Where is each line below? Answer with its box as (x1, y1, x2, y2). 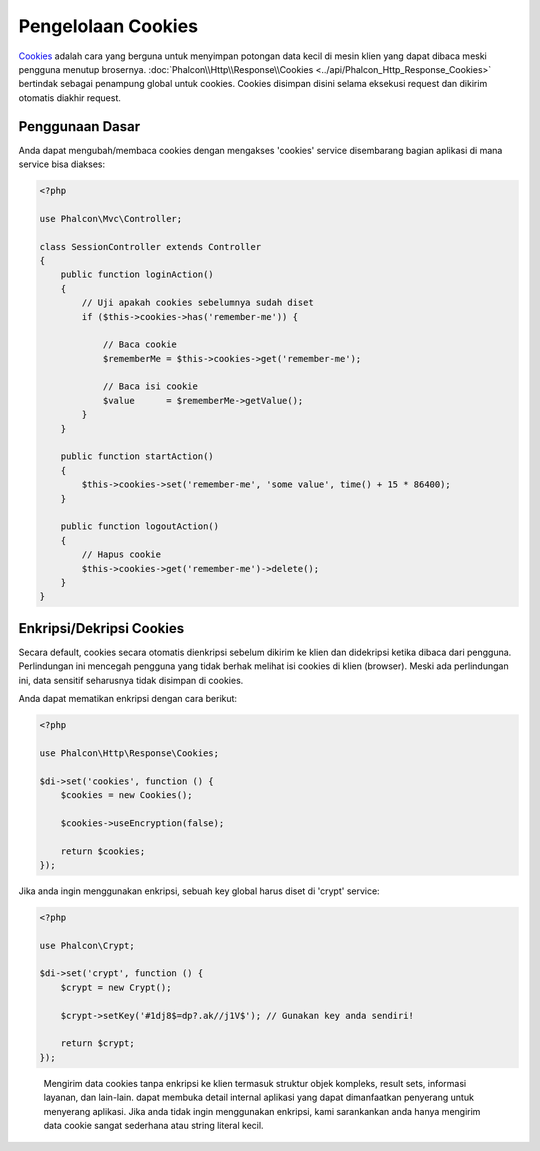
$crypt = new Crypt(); (60, 981, 172, 993)
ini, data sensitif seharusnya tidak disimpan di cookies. (18, 674, 244, 686)
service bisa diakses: (18, 158, 106, 170)
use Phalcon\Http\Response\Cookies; (39, 747, 220, 759)
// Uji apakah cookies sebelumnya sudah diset (81, 297, 314, 309)
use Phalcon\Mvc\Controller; (39, 213, 183, 224)
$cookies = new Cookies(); (60, 789, 194, 800)
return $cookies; (60, 845, 146, 857)
